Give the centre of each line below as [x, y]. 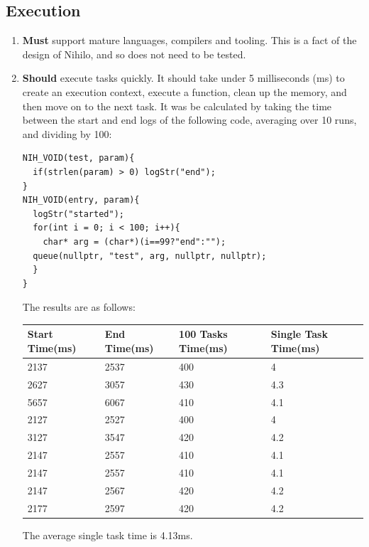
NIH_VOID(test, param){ [78, 158]
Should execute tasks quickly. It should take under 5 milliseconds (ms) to [183, 78]
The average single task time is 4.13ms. [108, 535]
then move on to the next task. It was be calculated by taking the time [177, 106]
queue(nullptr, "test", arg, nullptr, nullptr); [150, 256]
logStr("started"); [78, 214]
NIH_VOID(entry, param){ [81, 200]
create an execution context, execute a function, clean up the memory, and [184, 91]
